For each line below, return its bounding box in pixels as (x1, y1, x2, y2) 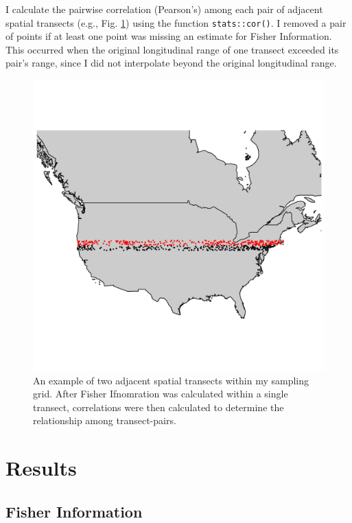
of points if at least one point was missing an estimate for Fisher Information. (5, 29, 332, 43)
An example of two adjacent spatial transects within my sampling (33, 373, 309, 387)
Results (5, 454, 77, 482)
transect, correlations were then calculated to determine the (33, 399, 284, 414)
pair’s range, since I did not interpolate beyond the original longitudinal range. (5, 56, 337, 70)
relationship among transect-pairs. (33, 413, 176, 428)
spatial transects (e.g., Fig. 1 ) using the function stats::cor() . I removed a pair (5, 15, 347, 30)
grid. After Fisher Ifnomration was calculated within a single (33, 386, 288, 401)
